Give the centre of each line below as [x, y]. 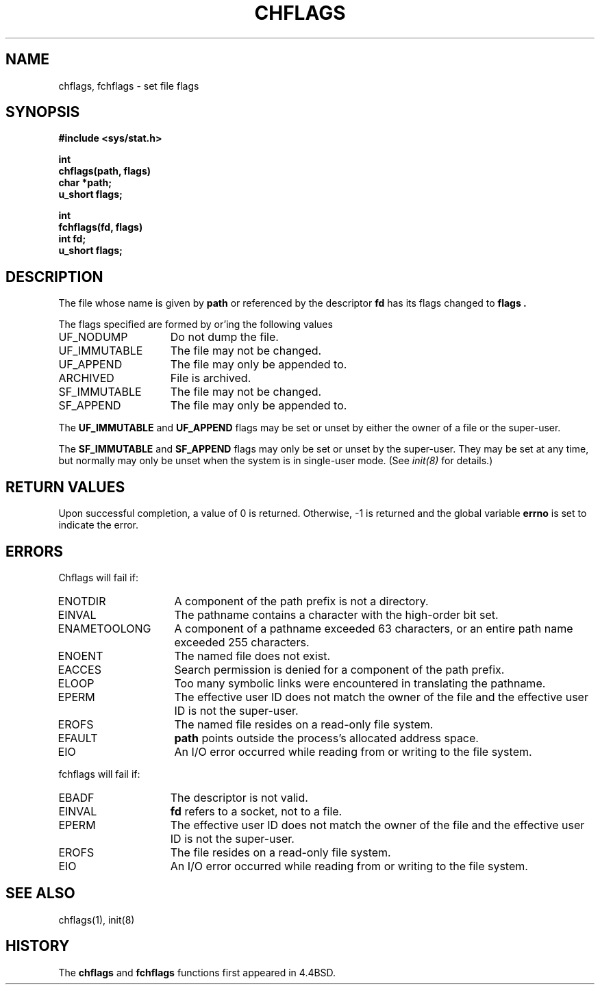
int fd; [72, 239]
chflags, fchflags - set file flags [129, 86]
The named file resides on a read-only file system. [304, 724]
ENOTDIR [82, 601]
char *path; [85, 183]
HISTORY [38, 946]
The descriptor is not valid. [239, 797]
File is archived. [211, 378]
